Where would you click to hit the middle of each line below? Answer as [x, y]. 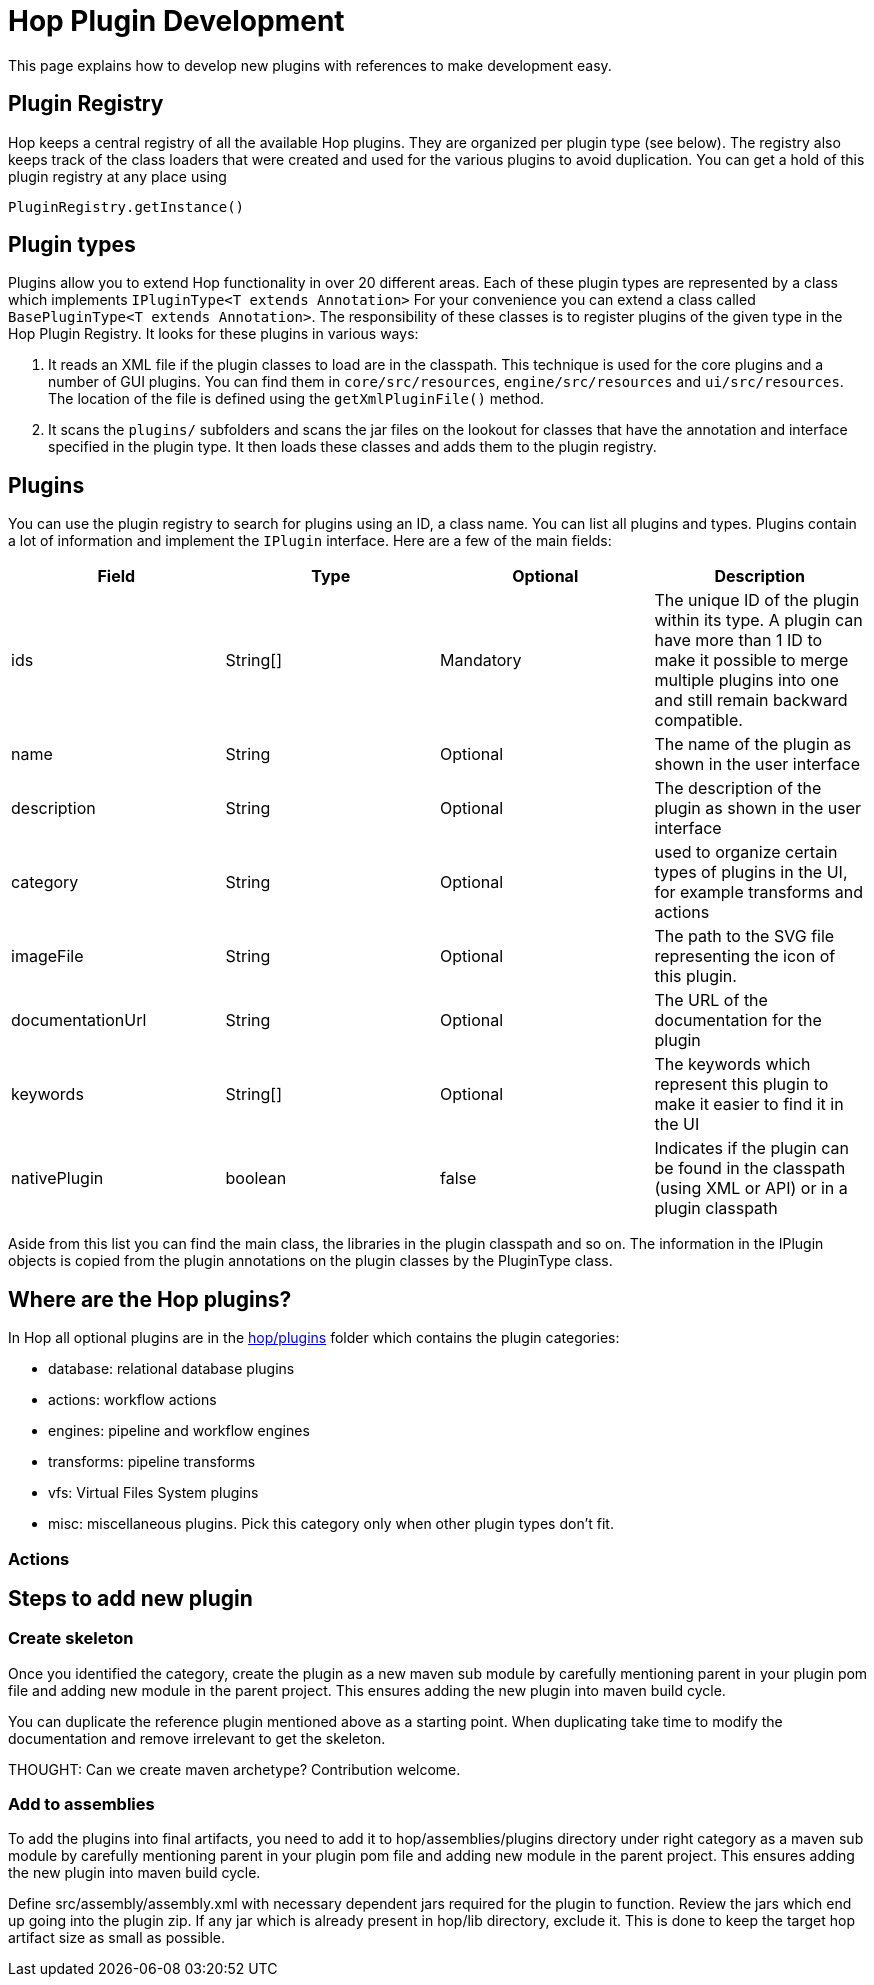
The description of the [738, 788]
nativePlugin [57, 1178]
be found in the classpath [750, 1168]
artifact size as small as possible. [116, 1938]
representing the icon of [745, 956]
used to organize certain [746, 852]
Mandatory [481, 660]
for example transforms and [758, 892]
